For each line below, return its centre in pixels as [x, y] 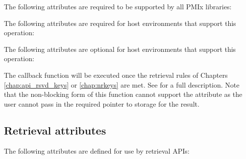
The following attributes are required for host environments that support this [120, 23]
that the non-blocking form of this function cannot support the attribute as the [123, 94]
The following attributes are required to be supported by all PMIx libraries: [118, 6]
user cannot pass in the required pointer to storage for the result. [102, 103]
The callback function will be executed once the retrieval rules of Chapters [116, 75]
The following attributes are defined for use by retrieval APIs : [97, 150]
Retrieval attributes [55, 130]
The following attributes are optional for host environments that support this [120, 49]
